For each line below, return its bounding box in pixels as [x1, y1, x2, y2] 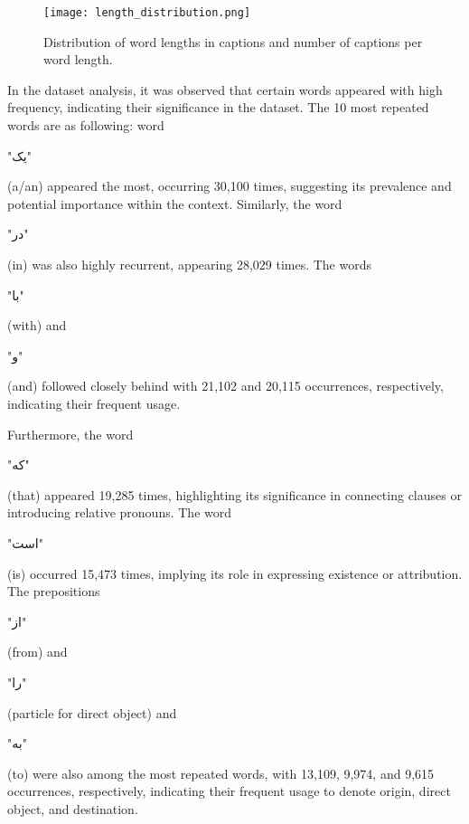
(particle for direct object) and [7, 703, 177, 722]
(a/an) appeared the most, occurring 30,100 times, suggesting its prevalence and [7, 176, 452, 195]
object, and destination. [7, 799, 138, 818]
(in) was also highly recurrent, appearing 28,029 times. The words [7, 255, 372, 273]
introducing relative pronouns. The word [7, 503, 231, 522]
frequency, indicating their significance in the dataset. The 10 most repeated [7, 98, 429, 117]
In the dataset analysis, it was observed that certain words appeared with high [7, 80, 443, 99]
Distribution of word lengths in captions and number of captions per [43, 32, 423, 51]
